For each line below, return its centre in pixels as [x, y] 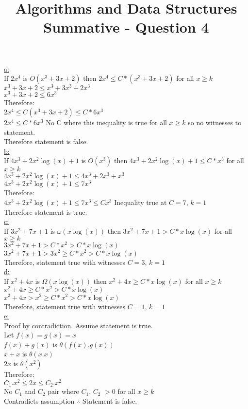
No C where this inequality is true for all [106, 122]
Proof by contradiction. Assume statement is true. [78, 325]
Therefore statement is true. [46, 212]
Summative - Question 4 [126, 27]
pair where [63, 391]
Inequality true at [141, 202]
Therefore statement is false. [46, 141]
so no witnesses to [215, 122]
